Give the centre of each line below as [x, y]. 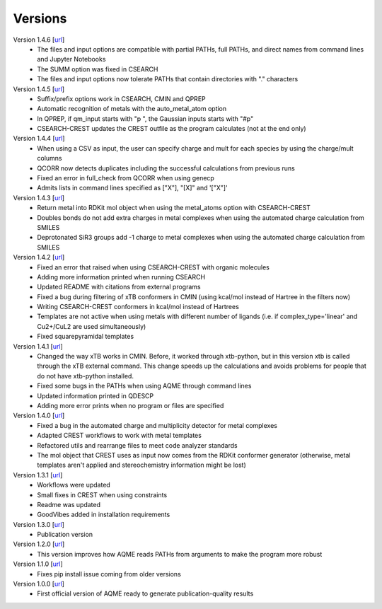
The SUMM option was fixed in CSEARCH [98, 69]
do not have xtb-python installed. [86, 376]
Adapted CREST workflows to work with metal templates [119, 436]
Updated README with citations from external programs [119, 287]
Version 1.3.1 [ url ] [38, 475]
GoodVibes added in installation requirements [104, 515]
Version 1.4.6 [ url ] [39, 40]
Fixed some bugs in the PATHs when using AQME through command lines [144, 386]
